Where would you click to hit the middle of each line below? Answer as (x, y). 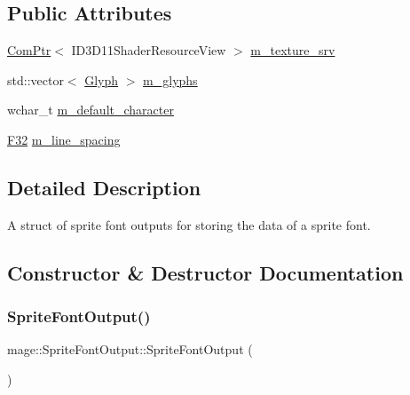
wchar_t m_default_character (91, 110)
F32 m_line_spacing (64, 139)
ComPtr (29, 50)
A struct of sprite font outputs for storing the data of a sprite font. (189, 224)
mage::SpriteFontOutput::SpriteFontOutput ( (130, 349)
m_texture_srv (293, 50)
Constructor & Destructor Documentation (205, 272)
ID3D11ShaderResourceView (149, 50)
